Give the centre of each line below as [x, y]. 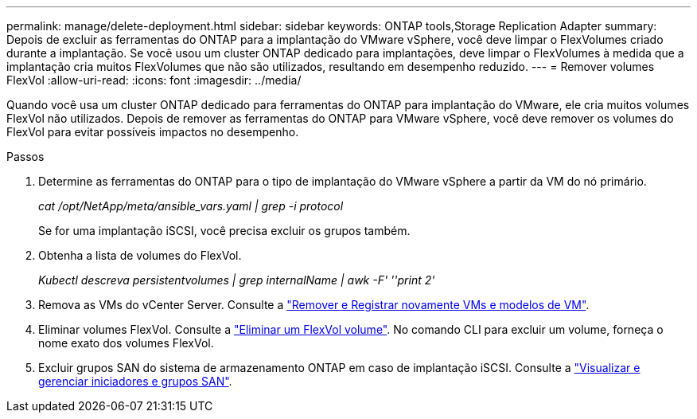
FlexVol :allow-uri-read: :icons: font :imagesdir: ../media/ [154, 80]
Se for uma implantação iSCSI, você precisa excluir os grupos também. [224, 231]
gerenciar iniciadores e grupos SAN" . [135, 381]
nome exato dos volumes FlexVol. [126, 343]
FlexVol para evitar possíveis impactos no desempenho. [153, 132]
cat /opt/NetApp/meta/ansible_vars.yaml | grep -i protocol [191, 206]
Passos [25, 157]
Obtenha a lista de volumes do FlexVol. [140, 255]
